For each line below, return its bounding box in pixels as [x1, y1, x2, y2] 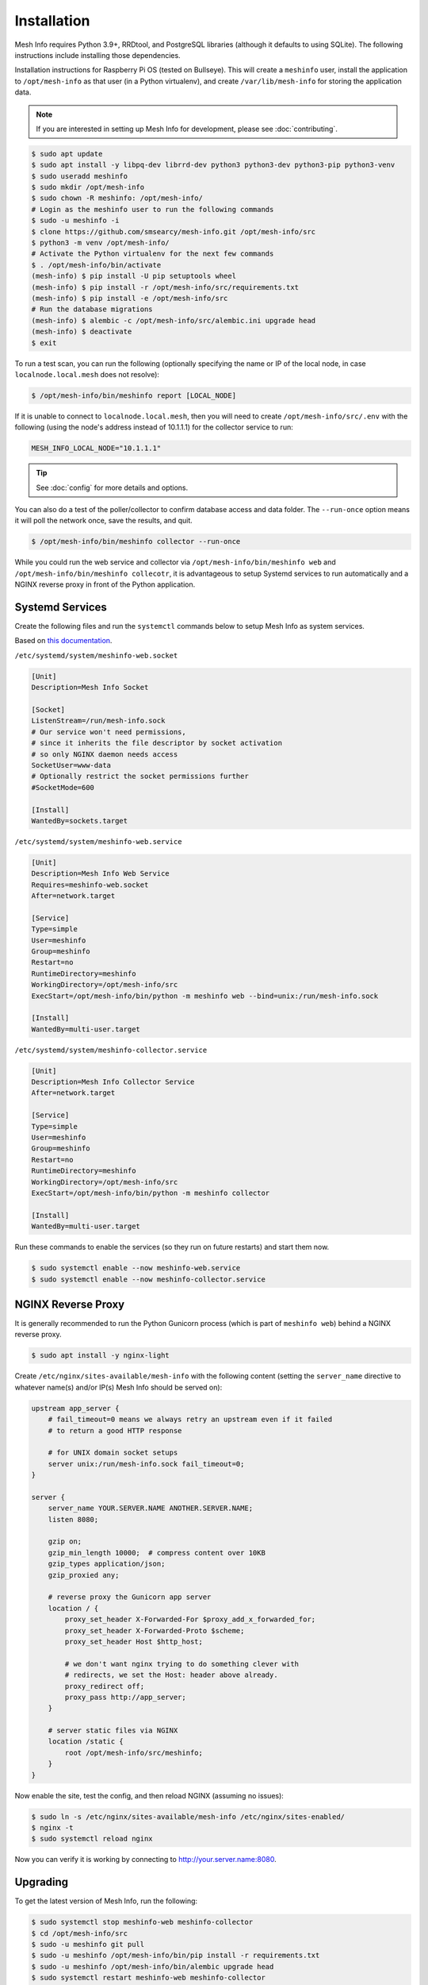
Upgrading [14, 1875, 69, 1889]
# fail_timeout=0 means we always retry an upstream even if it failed [48, 1415, 333, 1424]
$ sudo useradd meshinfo [31, 172, 128, 180]
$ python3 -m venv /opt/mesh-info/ [31, 238, 170, 247]
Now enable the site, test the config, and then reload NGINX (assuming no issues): [14, 1790, 285, 1800]
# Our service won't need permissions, [31, 727, 186, 736]
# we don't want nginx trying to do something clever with [64, 1659, 300, 1668]
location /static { [48, 1737, 124, 1746]
